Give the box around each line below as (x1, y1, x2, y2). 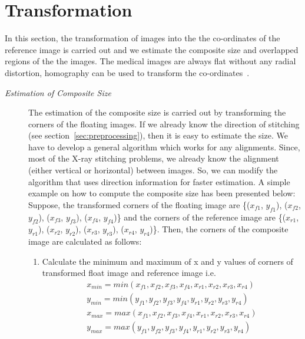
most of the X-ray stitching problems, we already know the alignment (28, 152, 279, 164)
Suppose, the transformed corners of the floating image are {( (28, 198, 250, 210)
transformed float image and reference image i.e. (42, 266, 216, 279)
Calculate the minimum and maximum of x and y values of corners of (42, 255, 293, 267)
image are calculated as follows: (28, 235, 142, 248)
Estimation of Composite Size (5, 86, 111, 98)
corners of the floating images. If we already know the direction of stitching (28, 117, 300, 130)
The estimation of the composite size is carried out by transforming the (28, 106, 286, 119)
